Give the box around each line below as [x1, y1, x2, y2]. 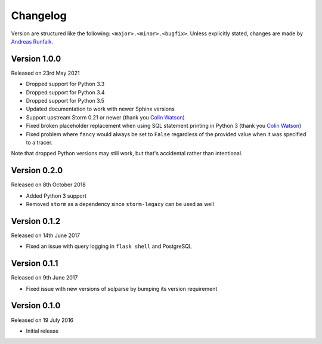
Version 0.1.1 [11, 259, 58, 269]
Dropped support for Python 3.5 [26, 97, 104, 105]
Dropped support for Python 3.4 [26, 88, 105, 96]
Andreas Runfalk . [11, 38, 54, 45]
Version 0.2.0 [11, 165, 63, 176]
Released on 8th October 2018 [11, 181, 86, 188]
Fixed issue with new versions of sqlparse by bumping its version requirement [26, 285, 218, 292]
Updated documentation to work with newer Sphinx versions [26, 105, 175, 113]
